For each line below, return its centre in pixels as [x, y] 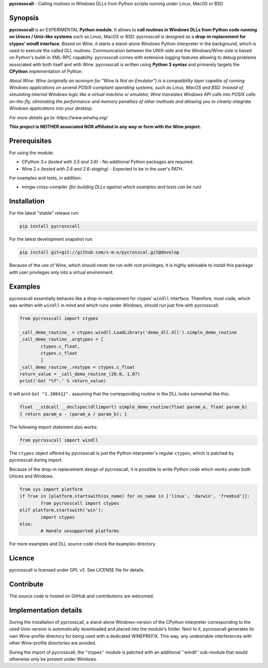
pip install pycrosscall [50, 226]
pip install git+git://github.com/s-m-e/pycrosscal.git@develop [100, 252]
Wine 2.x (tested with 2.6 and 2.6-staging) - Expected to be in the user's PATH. [103, 168]
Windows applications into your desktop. [51, 108]
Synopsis [24, 18]
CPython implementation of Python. [46, 72]
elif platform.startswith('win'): [62, 510]
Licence [22, 558]
